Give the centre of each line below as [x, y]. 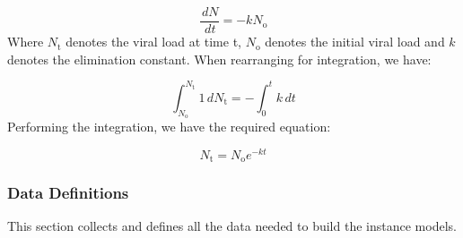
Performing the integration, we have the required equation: [169, 126]
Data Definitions [68, 192]
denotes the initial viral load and [355, 42]
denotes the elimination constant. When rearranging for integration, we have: [219, 59]
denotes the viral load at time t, [153, 42]
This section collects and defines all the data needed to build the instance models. [232, 226]
